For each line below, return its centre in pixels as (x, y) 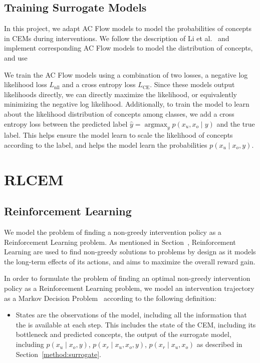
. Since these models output (192, 84)
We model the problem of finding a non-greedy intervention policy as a (113, 232)
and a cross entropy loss (99, 84)
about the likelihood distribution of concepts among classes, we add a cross (119, 113)
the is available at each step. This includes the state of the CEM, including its (136, 324)
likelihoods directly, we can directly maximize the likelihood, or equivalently (120, 94)
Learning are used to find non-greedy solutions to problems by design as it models (130, 252)
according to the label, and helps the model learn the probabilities (106, 144)
